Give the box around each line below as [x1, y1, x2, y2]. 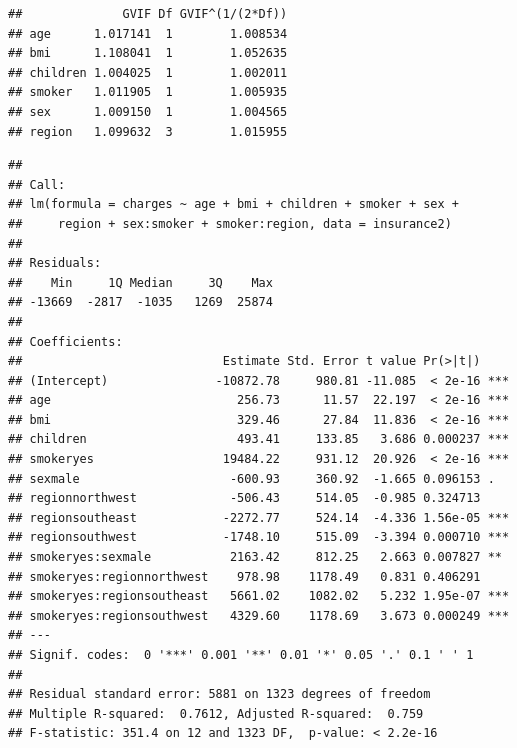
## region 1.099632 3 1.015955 [8, 124, 288, 139]
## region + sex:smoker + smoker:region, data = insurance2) [8, 216, 452, 231]
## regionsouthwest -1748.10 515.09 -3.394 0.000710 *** [8, 530, 510, 545]
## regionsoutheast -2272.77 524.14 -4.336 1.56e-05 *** [8, 510, 510, 525]
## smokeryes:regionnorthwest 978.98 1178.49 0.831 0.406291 [8, 569, 481, 584]
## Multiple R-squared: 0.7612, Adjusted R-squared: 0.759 [8, 706, 424, 721]
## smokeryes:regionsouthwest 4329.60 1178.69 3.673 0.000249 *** [8, 608, 510, 623]
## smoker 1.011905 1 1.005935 [8, 85, 288, 100]
